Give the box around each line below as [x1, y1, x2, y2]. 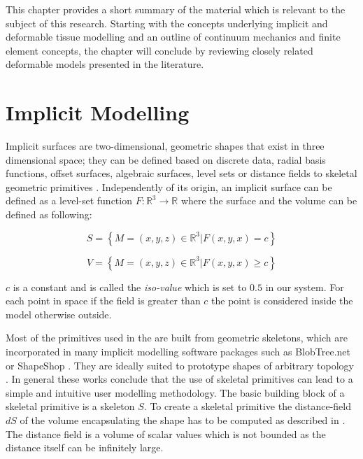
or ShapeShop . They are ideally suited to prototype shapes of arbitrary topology [6, 358, 354, 372]
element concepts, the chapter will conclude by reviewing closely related [6, 43, 313, 57]
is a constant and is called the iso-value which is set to [13, 279, 247, 294]
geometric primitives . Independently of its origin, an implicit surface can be [6, 179, 332, 194]
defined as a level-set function [6, 193, 132, 208]
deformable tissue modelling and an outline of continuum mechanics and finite [6, 29, 341, 44]
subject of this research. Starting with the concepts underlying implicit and [6, 15, 328, 30]
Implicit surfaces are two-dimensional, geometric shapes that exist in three [6, 139, 325, 153]
